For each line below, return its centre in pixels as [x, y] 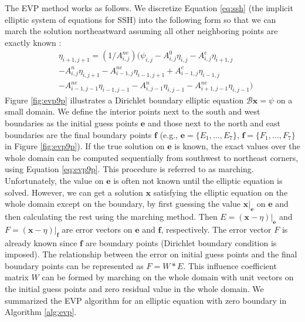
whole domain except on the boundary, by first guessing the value [123, 204]
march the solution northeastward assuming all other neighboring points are [141, 31]
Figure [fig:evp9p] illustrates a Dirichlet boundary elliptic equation [124, 100]
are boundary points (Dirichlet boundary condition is [181, 242]
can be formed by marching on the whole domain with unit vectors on [168, 277]
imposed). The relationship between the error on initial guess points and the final [151, 254]
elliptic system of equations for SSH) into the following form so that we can [140, 19]
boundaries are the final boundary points [78, 134]
